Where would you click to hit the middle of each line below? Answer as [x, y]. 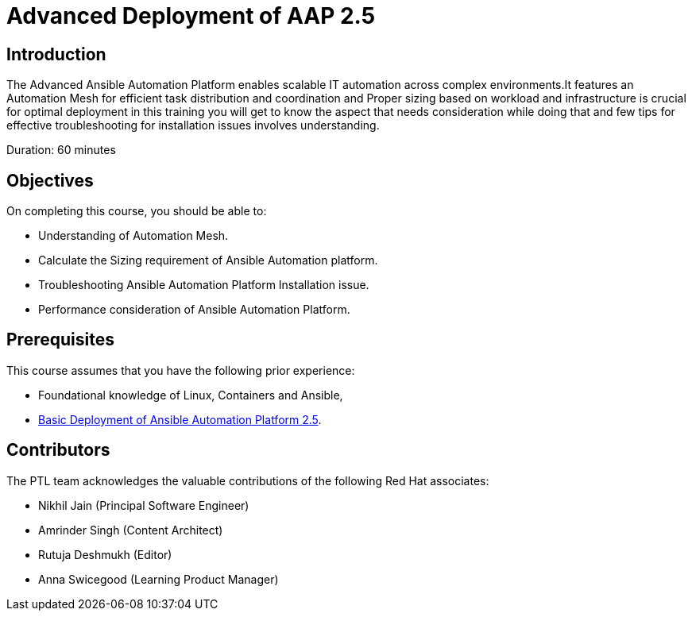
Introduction [56, 54]
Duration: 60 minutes [61, 150]
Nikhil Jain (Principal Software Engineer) [144, 505]
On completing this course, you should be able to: [137, 211]
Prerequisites [60, 340]
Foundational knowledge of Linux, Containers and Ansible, [191, 395]
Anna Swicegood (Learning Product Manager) [159, 579]
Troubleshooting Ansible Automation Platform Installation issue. [204, 285]
